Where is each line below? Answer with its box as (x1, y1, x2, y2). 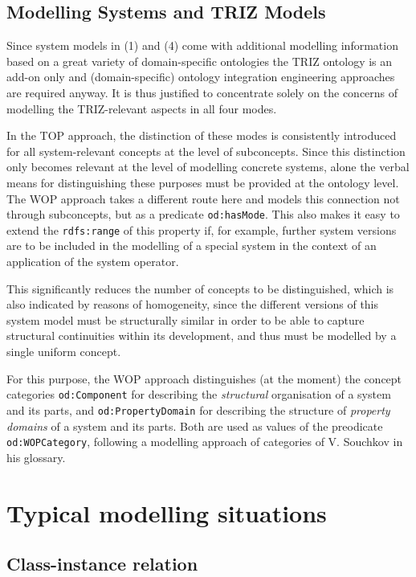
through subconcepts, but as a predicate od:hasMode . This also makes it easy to (6, 206, 400, 223)
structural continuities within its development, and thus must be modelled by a (6, 327, 397, 344)
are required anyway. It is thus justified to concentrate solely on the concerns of (6, 84, 398, 100)
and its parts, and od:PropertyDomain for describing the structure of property (6, 401, 390, 418)
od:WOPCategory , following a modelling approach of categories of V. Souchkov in (6, 433, 403, 450)
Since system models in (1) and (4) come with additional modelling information (6, 37, 398, 54)
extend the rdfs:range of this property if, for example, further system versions (6, 221, 397, 238)
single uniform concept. (6, 343, 121, 360)
